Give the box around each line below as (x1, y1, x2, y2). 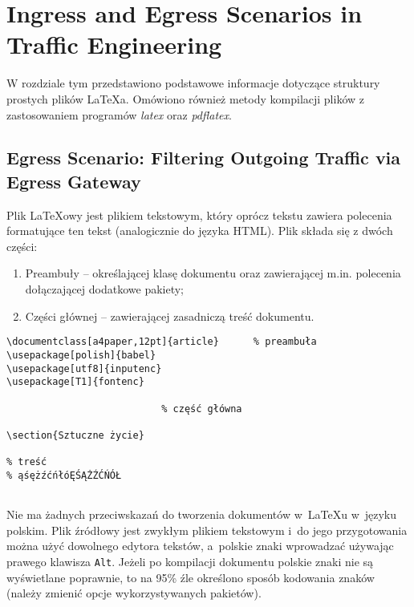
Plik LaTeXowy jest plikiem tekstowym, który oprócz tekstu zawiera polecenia (6, 206, 392, 223)
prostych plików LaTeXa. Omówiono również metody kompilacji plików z (6, 90, 364, 107)
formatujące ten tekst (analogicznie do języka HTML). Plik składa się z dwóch (6, 222, 393, 239)
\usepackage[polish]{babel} (6, 349, 156, 361)
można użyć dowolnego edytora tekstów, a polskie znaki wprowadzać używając (6, 537, 394, 554)
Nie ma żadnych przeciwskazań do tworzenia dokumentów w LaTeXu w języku (6, 506, 397, 523)
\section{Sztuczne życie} (6, 429, 144, 441)
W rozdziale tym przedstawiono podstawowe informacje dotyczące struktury (6, 75, 380, 91)
